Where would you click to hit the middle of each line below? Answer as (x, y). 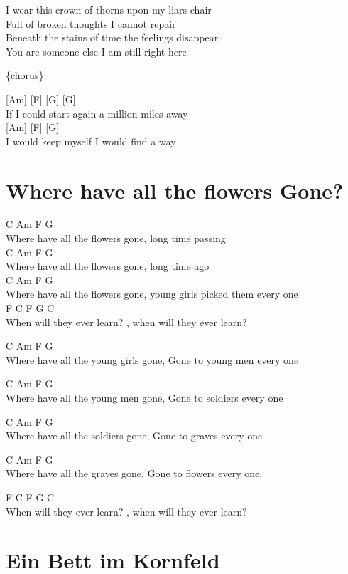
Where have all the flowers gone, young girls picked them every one (152, 294)
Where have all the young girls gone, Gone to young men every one (152, 359)
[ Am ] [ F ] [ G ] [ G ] (41, 99)
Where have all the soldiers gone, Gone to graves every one (134, 435)
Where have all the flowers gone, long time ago (108, 266)
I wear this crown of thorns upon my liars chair (109, 9)
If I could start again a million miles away (97, 113)
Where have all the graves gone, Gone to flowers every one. (134, 473)
